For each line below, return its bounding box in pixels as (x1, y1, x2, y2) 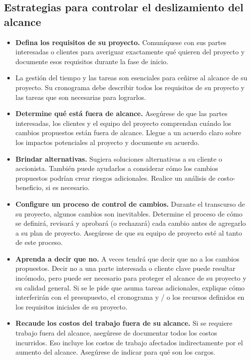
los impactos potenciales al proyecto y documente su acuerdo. (15, 137, 200, 147)
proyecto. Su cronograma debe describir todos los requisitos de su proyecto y (15, 82, 245, 92)
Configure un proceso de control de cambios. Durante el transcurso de (15, 198, 245, 209)
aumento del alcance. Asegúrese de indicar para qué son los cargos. (15, 347, 216, 357)
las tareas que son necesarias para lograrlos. (15, 92, 146, 102)
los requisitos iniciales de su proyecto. (15, 301, 127, 312)
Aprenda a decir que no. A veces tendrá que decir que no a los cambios (15, 253, 240, 264)
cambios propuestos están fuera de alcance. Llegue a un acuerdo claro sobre (15, 127, 241, 138)
